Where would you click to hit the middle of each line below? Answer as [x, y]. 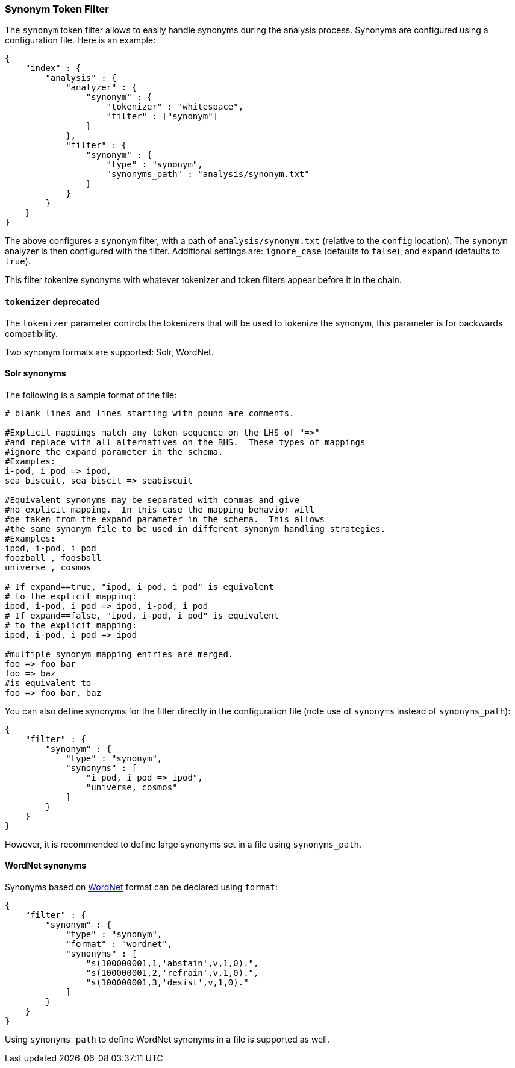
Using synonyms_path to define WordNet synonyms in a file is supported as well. [167, 1040]
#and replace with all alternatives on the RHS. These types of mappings [185, 442]
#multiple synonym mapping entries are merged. [119, 654]
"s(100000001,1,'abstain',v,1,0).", [172, 963]
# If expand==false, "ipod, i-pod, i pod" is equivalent [142, 615]
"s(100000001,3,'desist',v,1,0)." [167, 983]
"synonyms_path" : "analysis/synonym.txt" [208, 174]
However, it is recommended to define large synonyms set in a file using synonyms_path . [183, 844]
